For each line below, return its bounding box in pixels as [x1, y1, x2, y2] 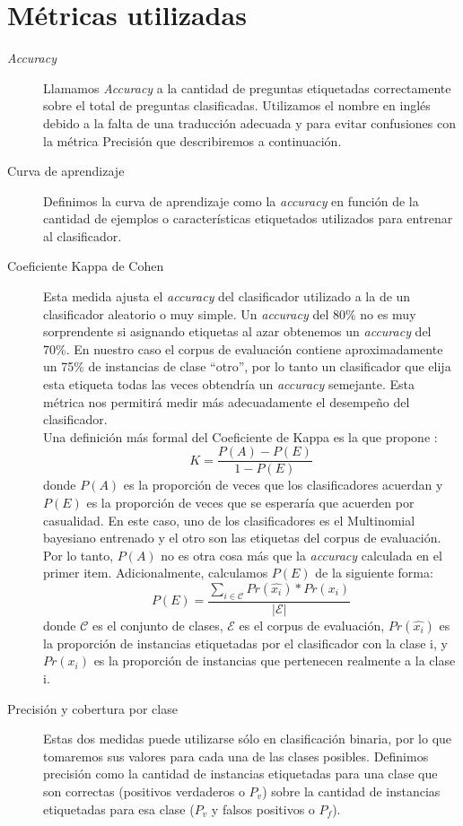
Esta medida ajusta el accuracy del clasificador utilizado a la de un [43, 287, 411, 306]
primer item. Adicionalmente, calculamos [43, 563, 268, 582]
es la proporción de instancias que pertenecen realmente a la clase [93, 651, 456, 670]
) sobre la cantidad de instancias [262, 782, 441, 801]
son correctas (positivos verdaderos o [43, 782, 245, 801]
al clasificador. [43, 226, 122, 245]
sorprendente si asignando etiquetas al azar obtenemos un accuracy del [43, 322, 432, 341]
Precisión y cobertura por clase [7, 699, 178, 717]
